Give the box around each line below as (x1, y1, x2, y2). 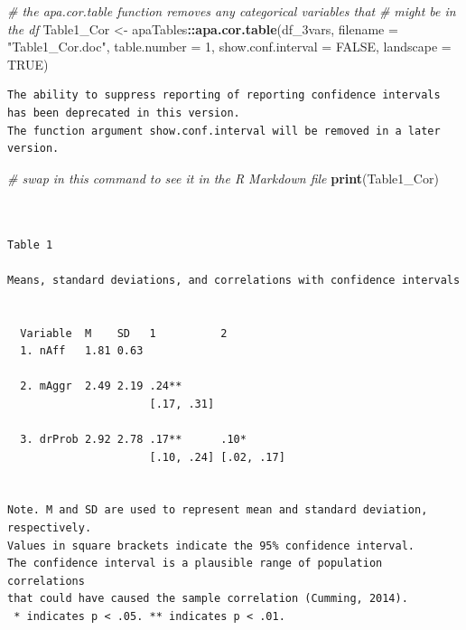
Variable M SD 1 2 (20, 326, 228, 340)
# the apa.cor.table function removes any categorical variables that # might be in (7, 2, 456, 20)
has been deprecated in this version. (7, 106, 240, 119)
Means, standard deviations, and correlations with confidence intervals (7, 273, 461, 287)
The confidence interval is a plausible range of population (7, 557, 383, 570)
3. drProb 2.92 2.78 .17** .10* (20, 433, 247, 447)
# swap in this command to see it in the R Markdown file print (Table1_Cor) (7, 168, 439, 187)
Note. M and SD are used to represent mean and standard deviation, (7, 503, 428, 517)
